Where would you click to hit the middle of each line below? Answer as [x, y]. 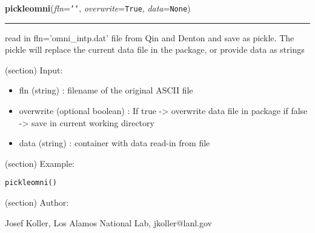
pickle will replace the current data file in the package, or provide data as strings [155, 49]
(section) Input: [34, 69]
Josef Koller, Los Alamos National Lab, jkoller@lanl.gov [108, 222]
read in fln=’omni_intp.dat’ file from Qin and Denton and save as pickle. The [150, 37]
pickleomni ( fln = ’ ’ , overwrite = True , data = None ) [98, 8]
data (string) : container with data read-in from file [114, 143]
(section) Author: [37, 202]
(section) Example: [40, 163]
